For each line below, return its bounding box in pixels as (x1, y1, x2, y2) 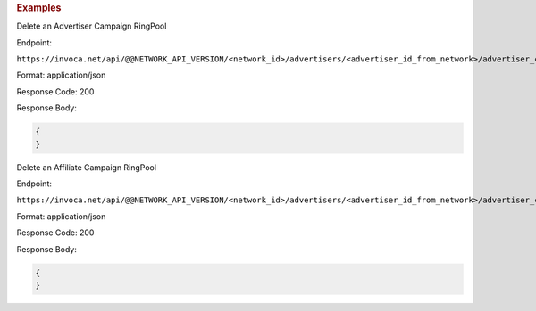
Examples (16, 2, 62, 13)
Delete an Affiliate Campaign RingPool (16, 161, 156, 173)
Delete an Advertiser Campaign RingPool (16, 20, 167, 31)
